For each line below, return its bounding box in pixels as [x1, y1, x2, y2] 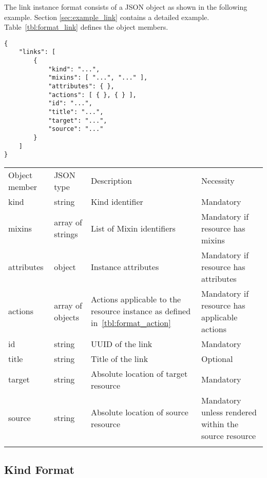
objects [54, 311, 80, 323]
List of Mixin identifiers [90, 222, 176, 234]
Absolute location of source [90, 406, 188, 418]
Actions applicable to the [90, 293, 181, 305]
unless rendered [201, 406, 257, 418]
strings [54, 228, 78, 240]
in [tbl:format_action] [90, 317, 171, 329]
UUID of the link [90, 337, 152, 350]
